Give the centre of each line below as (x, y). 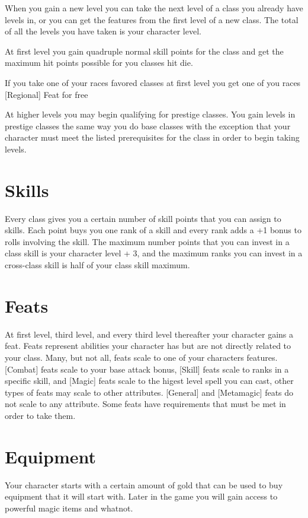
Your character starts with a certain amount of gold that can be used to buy (144, 484)
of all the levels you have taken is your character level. (103, 31)
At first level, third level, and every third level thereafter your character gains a (149, 334)
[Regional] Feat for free (46, 94)
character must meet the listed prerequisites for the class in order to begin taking (152, 137)
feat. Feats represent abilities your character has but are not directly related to (148, 346)
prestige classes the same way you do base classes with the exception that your (148, 125)
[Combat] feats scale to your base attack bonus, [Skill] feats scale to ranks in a (147, 369)
